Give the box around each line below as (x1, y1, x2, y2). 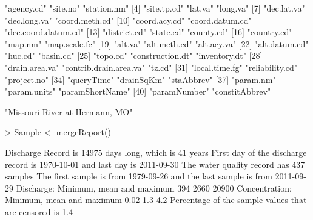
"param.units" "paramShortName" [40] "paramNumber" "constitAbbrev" (5, 85, 271, 98)
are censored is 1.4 (5, 205, 73, 218)
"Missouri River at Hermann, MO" (5, 105, 133, 118)
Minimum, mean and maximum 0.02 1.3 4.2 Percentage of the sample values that (5, 193, 307, 206)
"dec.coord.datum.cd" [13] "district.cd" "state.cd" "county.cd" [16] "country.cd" (5, 25, 292, 38)
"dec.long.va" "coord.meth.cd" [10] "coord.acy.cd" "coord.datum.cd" (5, 13, 252, 26)
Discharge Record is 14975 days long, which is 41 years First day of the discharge (5, 145, 307, 158)
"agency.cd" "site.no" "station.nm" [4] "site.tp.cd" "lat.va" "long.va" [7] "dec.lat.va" (5, 2, 305, 14)
